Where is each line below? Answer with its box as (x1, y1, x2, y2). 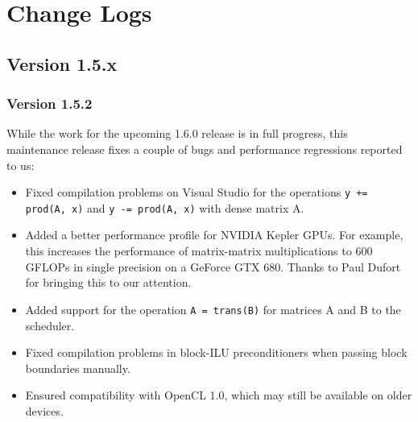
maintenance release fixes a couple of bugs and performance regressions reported (6, 140, 403, 157)
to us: (6, 156, 35, 173)
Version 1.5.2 (6, 93, 93, 114)
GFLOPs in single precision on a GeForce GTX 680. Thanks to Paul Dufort (25, 258, 401, 275)
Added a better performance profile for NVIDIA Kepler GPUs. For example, (25, 226, 404, 243)
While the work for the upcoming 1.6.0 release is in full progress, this (6, 125, 348, 142)
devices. (25, 402, 64, 419)
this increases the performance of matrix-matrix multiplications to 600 (25, 242, 373, 259)
